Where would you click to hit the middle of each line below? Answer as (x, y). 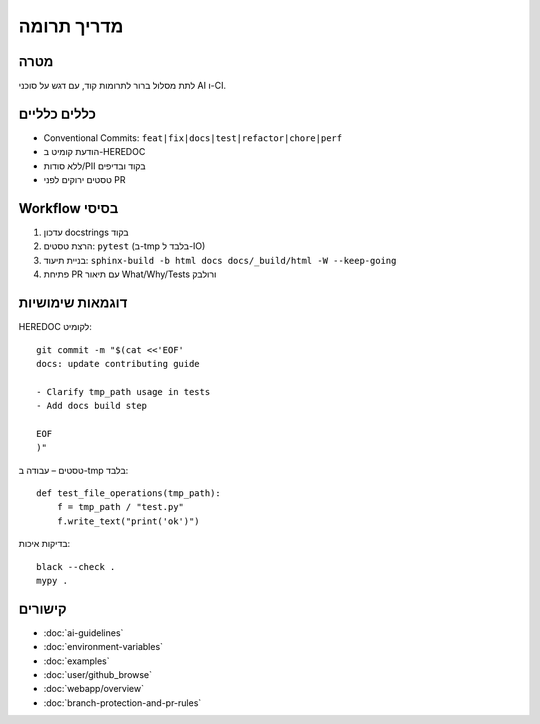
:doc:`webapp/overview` (94, 689)
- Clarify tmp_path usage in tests (123, 391)
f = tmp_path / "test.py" (120, 507)
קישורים (42, 608)
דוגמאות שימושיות (73, 303)
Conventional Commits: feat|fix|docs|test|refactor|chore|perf (193, 137)
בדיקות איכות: (44, 544)
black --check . (76, 566)
